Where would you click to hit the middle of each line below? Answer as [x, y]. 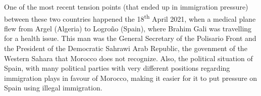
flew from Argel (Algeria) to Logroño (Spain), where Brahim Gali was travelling [128, 28]
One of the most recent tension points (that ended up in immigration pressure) [126, 7]
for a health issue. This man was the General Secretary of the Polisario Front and [130, 38]
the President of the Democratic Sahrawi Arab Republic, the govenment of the [126, 48]
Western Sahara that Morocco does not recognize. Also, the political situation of [128, 58]
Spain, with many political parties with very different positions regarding [117, 68]
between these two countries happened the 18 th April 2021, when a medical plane [130, 18]
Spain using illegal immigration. [53, 88]
